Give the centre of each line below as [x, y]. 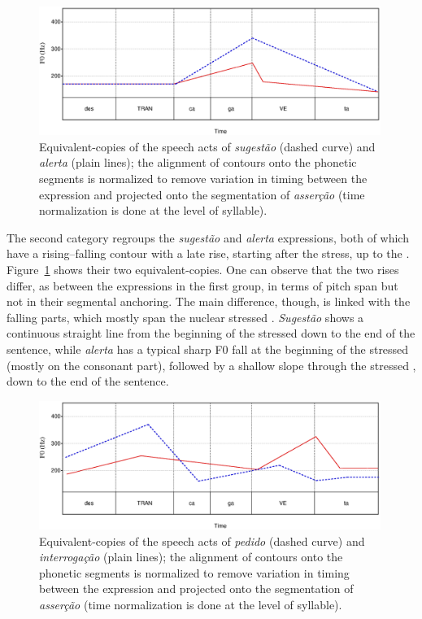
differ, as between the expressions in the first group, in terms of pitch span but [202, 285]
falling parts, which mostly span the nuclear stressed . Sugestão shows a [185, 317]
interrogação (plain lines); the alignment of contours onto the [191, 557]
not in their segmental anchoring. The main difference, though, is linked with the [209, 301]
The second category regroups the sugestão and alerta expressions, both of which [208, 237]
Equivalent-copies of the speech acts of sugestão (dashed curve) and [207, 146]
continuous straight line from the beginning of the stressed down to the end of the [211, 333]
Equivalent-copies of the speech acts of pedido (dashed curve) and [202, 541]
